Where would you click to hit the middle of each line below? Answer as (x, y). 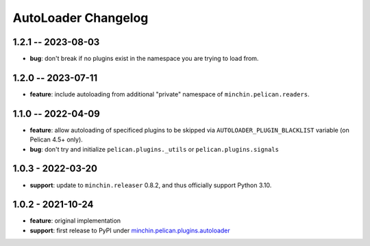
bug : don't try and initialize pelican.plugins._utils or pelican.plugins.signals (154, 149)
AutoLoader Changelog (81, 18)
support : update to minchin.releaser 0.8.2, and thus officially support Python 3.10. (151, 185)
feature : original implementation (75, 221)
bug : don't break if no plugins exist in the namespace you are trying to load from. (144, 59)
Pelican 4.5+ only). (57, 139)
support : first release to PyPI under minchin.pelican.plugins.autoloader (130, 230)
